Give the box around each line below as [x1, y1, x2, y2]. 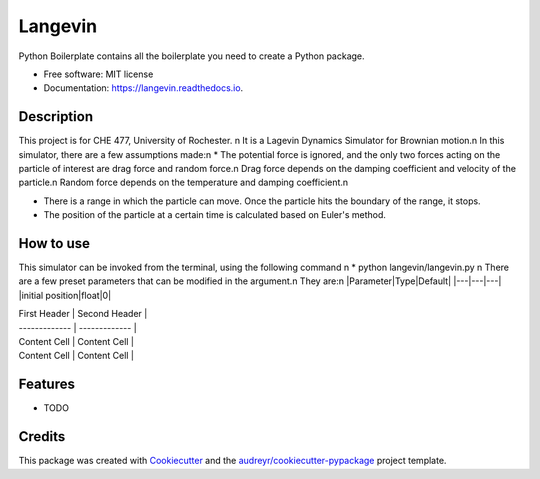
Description [18, 108, 94, 125]
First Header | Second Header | [18, 308, 148, 320]
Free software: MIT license [43, 68, 154, 80]
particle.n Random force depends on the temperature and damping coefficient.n [18, 176, 349, 189]
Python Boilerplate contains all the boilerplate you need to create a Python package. [18, 50, 365, 62]
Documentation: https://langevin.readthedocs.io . [43, 82, 244, 94]
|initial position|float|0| [18, 289, 112, 301]
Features [18, 376, 75, 393]
